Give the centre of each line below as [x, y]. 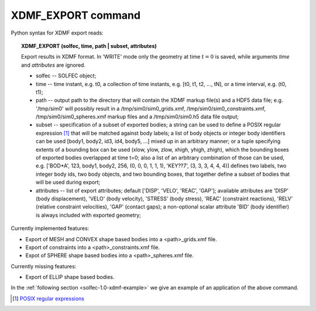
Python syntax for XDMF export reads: [57, 33]
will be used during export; [68, 182]
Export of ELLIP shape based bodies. [70, 277]
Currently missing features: [44, 266]
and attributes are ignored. [54, 65]
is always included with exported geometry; [89, 215]
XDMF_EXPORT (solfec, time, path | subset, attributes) [89, 46]
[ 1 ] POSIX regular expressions [49, 298]
